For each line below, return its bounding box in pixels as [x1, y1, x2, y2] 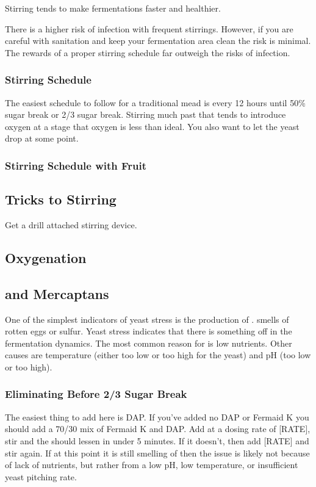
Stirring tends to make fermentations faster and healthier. [5, 2, 221, 14]
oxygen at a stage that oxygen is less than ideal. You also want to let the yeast [5, 120, 300, 132]
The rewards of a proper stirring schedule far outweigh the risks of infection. [5, 46, 290, 59]
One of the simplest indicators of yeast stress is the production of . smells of [5, 312, 289, 325]
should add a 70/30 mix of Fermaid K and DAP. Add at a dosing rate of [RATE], [5, 422, 311, 435]
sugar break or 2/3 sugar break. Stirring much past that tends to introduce [5, 108, 286, 121]
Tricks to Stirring [5, 190, 117, 209]
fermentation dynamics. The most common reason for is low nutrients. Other [5, 336, 292, 349]
